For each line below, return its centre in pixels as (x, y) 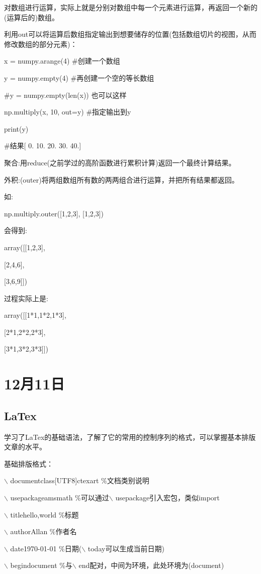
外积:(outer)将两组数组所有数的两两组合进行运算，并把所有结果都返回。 (121, 179)
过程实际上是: (26, 298)
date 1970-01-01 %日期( (46, 548)
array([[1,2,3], (25, 247)
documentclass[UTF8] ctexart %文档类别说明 (80, 480)
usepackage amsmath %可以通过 (60, 498)
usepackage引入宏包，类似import (167, 498)
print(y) (16, 128)
